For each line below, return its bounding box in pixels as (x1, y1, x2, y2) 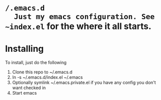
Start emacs (12, 90, 37, 96)
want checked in (12, 85, 46, 91)
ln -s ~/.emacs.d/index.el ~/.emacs (12, 74, 83, 80)
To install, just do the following (5, 60, 67, 66)
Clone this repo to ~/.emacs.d (12, 69, 73, 75)
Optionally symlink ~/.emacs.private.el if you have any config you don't (12, 80, 156, 86)
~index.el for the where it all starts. (5, 21, 152, 32)
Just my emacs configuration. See (14, 12, 155, 22)
